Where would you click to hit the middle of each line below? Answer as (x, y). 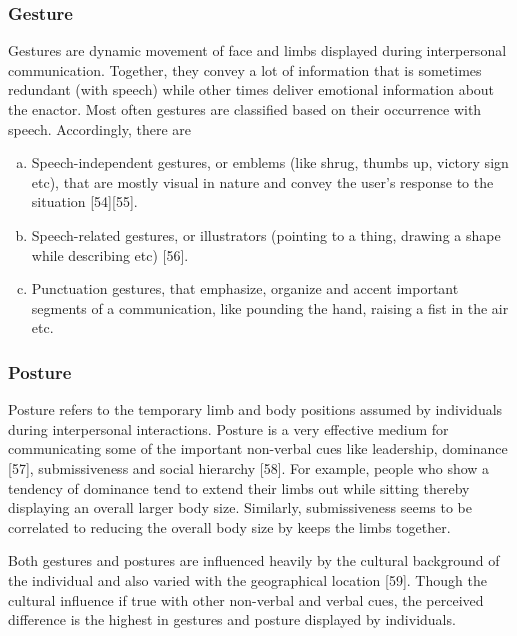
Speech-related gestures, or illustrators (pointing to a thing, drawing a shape (266, 234)
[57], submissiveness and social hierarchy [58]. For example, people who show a (249, 467)
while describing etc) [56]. (110, 254)
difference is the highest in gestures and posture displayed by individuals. (232, 619)
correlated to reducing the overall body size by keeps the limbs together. (229, 526)
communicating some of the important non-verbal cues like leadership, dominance (258, 448)
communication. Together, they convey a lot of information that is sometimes (245, 69)
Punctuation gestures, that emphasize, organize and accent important (245, 288)
